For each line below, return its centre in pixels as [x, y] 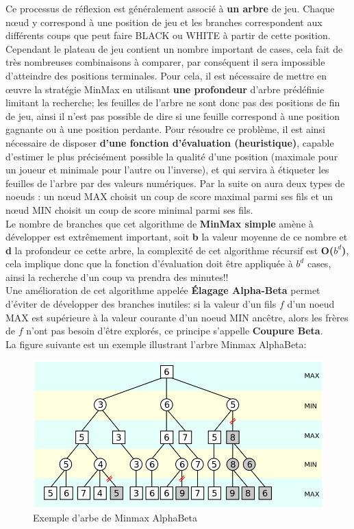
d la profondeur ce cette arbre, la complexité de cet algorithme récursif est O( [170, 250]
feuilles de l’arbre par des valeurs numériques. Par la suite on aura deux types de [175, 183]
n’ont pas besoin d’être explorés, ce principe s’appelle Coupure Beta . [175, 331]
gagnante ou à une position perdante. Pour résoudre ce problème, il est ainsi [165, 129]
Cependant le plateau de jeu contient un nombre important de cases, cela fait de [174, 48]
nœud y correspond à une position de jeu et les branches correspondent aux [164, 22]
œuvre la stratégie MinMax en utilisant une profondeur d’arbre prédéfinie [165, 89]
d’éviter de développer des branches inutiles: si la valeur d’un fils [141, 304]
